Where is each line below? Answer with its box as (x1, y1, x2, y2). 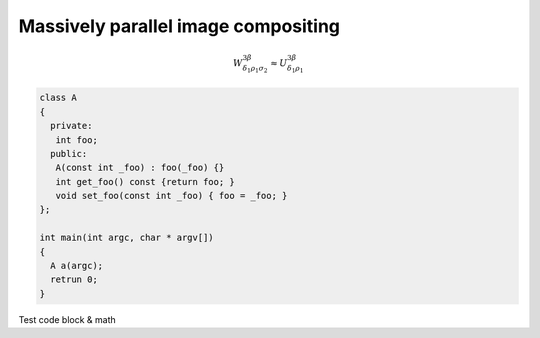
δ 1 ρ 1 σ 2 (242, 64, 269, 75)
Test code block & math (18, 313, 116, 325)
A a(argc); (50, 260, 104, 272)
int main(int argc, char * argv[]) (39, 232, 214, 244)
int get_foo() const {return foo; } (55, 176, 235, 187)
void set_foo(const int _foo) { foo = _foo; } (55, 190, 288, 202)
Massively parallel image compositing (18, 15, 340, 37)
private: (50, 120, 93, 132)
